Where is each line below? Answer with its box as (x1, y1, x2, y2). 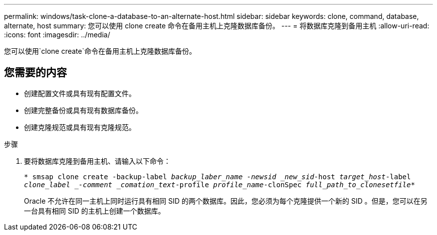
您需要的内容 (4, 66, 67, 79)
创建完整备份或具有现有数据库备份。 (24, 106, 143, 115)
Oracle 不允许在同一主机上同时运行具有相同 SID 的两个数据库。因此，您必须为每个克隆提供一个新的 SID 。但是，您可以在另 (24, 196, 428, 205)
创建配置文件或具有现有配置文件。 (24, 89, 136, 98)
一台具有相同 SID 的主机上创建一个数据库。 (24, 206, 165, 215)
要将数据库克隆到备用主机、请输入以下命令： (24, 156, 171, 165)
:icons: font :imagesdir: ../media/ (4, 30, 110, 39)
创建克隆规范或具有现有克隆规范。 (24, 122, 136, 131)
